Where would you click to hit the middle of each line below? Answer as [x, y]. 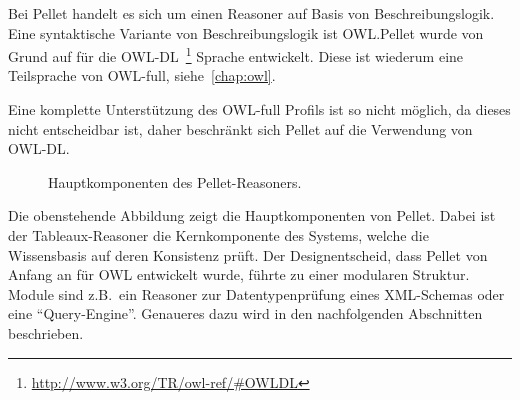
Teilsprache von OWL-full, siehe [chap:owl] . [142, 75]
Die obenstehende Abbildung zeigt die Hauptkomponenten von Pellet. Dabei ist [252, 215]
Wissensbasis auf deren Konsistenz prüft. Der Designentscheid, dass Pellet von [248, 254]
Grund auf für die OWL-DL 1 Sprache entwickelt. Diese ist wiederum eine [236, 54]
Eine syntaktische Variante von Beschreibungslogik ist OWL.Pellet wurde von [246, 32]
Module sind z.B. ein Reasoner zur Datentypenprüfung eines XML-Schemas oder [256, 293]
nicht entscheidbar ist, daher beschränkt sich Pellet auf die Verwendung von [240, 128]
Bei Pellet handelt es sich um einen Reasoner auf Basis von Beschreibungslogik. [251, 13]
